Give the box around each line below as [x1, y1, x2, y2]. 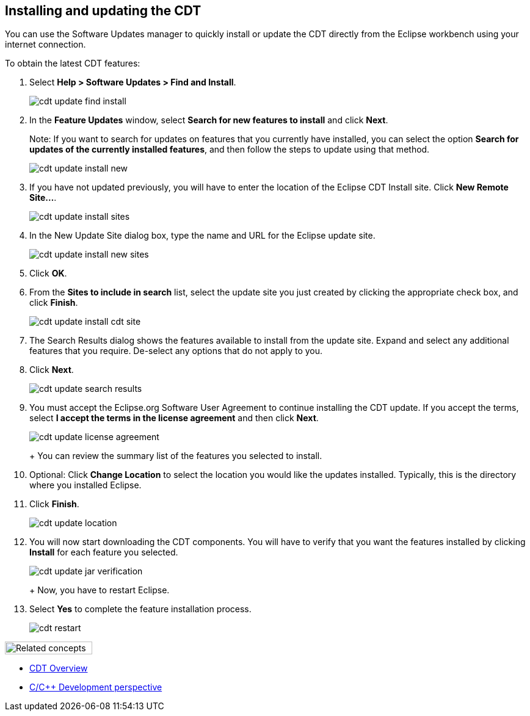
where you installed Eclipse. [29, 480, 142, 491]
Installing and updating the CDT [5, 3, 201, 18]
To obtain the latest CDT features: [5, 58, 140, 69]
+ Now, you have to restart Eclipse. [29, 585, 170, 596]
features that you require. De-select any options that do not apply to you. [29, 345, 323, 356]
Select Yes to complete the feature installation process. [29, 604, 252, 615]
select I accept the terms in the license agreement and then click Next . [29, 413, 319, 424]
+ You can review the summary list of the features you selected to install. [29, 450, 322, 461]
